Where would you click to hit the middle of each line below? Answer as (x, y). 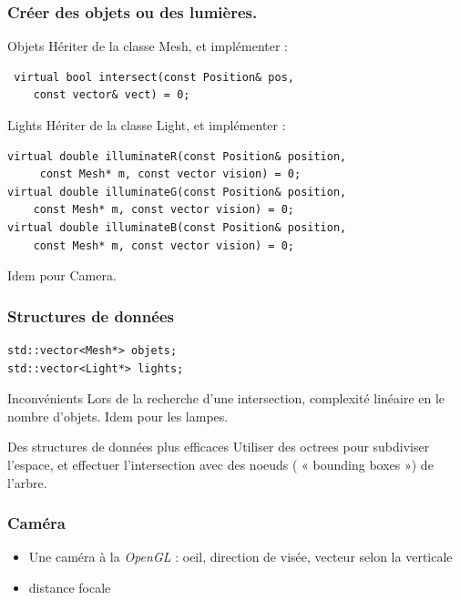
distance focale (70, 587)
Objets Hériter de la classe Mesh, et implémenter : (148, 46)
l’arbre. (27, 482)
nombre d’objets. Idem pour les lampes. (118, 416)
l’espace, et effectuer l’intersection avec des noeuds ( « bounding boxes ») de (220, 464)
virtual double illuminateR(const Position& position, (177, 156)
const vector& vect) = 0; (112, 95)
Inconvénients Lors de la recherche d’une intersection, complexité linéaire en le (226, 398)
